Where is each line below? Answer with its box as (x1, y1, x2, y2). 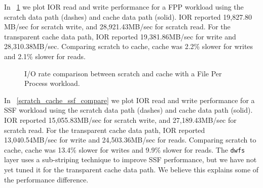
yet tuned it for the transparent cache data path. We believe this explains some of (4, 164, 259, 174)
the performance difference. (4, 174, 89, 184)
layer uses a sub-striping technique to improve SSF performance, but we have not (4, 154, 257, 165)
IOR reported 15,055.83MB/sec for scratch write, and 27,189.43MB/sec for (4, 114, 237, 125)
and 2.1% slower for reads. (4, 51, 86, 61)
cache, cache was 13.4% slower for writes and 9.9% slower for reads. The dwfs (4, 144, 245, 155)
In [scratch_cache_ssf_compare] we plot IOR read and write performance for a (4, 95, 255, 105)
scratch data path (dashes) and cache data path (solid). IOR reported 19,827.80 (4, 11, 252, 22)
